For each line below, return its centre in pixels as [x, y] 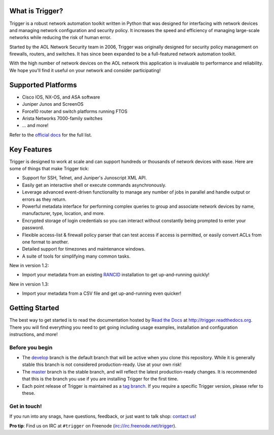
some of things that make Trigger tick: [49, 169]
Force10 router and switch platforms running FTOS [75, 111]
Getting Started [34, 308]
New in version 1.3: [29, 284]
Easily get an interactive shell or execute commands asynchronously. [94, 185]
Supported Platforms [43, 85]
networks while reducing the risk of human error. [60, 38]
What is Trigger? [36, 11]
